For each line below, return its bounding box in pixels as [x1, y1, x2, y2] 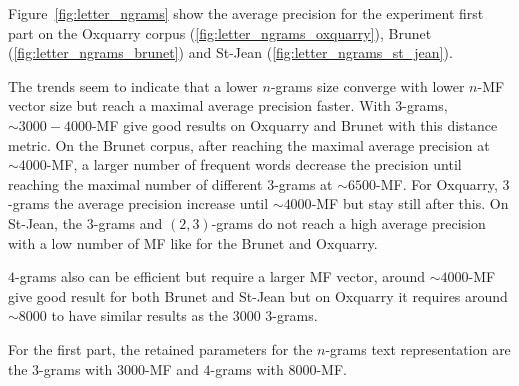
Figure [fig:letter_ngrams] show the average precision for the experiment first [8, 3, 484, 23]
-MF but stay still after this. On [311, 193, 509, 214]
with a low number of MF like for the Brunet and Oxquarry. [8, 232, 378, 253]
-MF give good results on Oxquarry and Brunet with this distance [91, 114, 498, 135]
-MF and [145, 358, 199, 379]
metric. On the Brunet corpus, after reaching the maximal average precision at [8, 134, 490, 155]
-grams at [274, 173, 333, 194]
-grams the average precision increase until [8, 193, 269, 214]
